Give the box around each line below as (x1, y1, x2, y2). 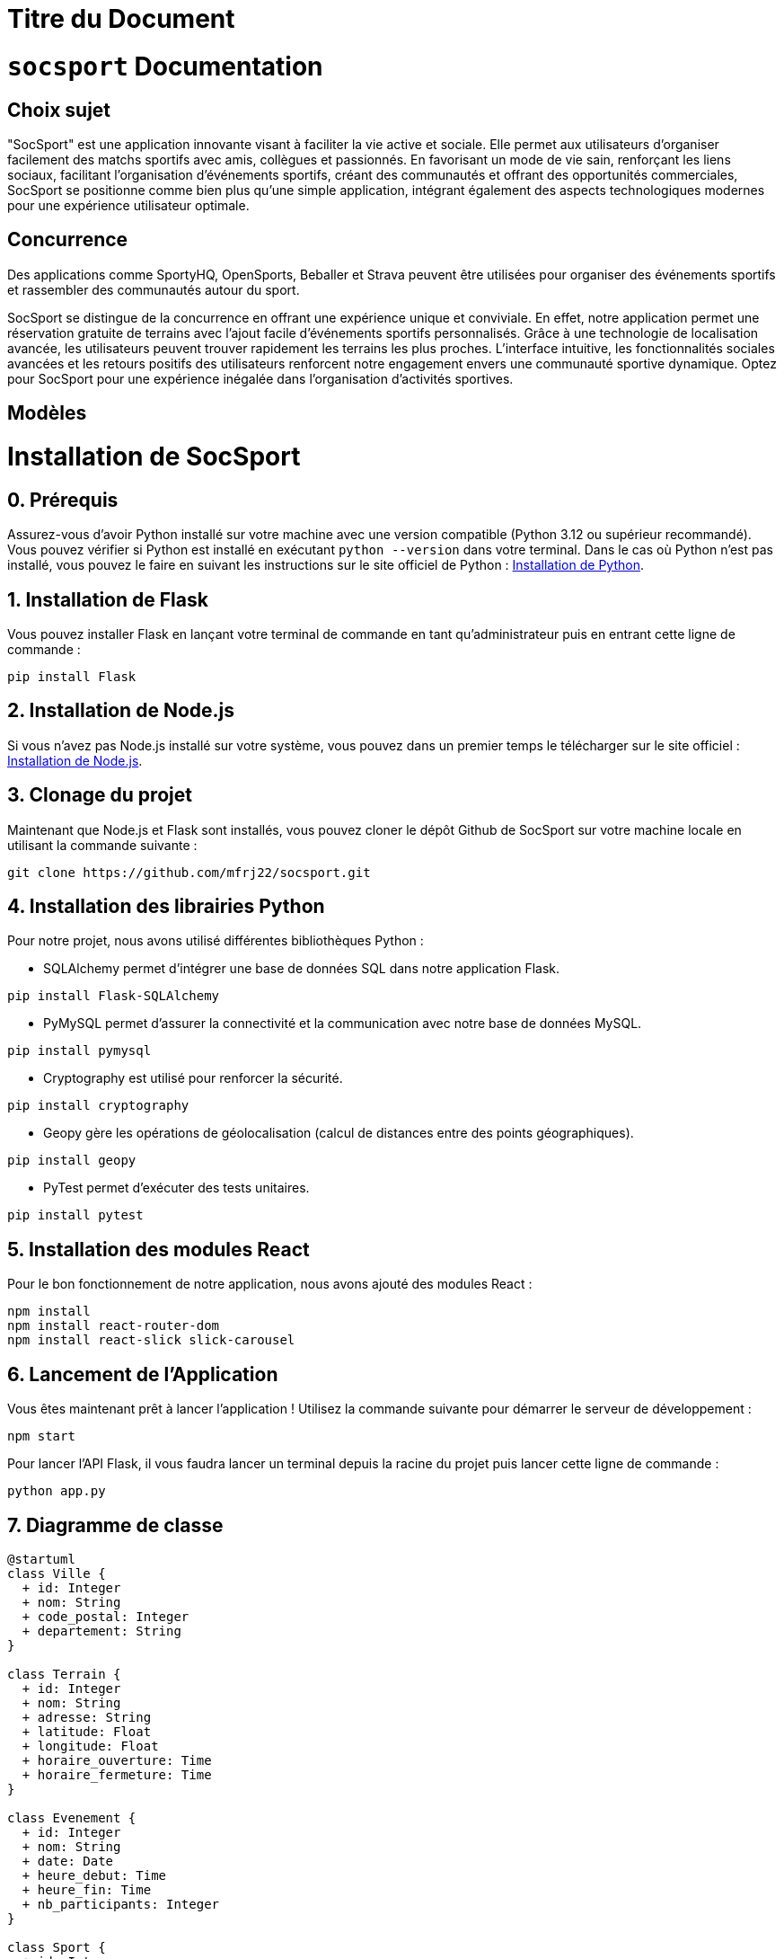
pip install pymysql (7, 1043, 152, 1059)
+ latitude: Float (22, 1724, 152, 1740)
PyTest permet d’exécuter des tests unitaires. (43, 1180, 310, 1196)
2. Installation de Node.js (7, 699, 234, 722)
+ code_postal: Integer (22, 1609, 189, 1625)
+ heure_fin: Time (22, 1883, 152, 1898)
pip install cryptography (7, 1098, 189, 1113)
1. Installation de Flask (7, 588, 208, 611)
